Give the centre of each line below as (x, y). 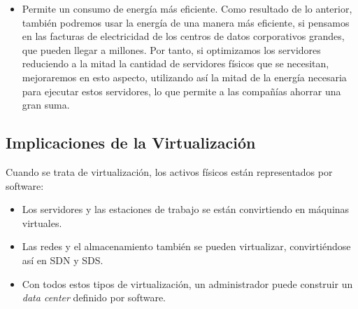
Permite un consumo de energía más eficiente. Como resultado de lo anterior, (187, 8)
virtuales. (42, 222)
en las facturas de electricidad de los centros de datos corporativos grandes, (183, 36)
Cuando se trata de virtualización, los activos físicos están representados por (169, 171)
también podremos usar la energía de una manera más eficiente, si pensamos (186, 22)
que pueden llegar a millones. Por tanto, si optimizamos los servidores (171, 49)
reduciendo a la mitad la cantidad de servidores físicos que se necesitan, (176, 63)
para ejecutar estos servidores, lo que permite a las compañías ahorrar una (181, 91)
